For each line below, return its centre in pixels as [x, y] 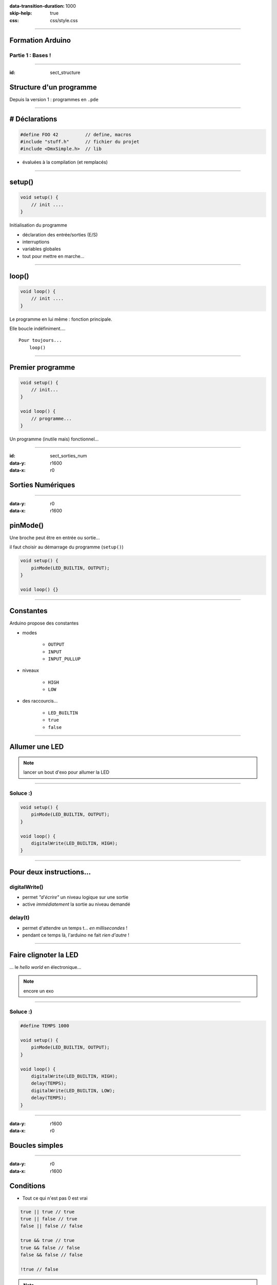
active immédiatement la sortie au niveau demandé [76, 904]
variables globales [42, 249]
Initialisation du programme [38, 225]
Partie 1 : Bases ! [30, 55]
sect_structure [65, 72]
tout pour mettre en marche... [53, 256]
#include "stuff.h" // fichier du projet [80, 142]
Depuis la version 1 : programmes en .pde [54, 99]
